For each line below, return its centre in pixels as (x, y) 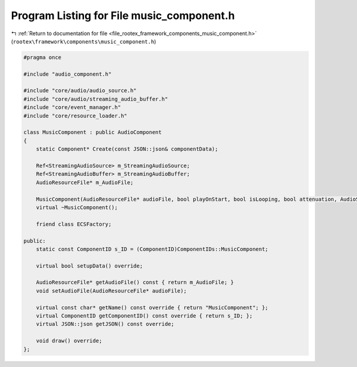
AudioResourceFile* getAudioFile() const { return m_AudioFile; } (135, 282)
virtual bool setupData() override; (89, 266)
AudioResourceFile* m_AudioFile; (85, 182)
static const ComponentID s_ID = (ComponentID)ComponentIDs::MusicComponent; (152, 249)
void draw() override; (69, 341)
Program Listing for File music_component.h (123, 15)
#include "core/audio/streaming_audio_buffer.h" (96, 99)
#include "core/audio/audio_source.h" (80, 91)
